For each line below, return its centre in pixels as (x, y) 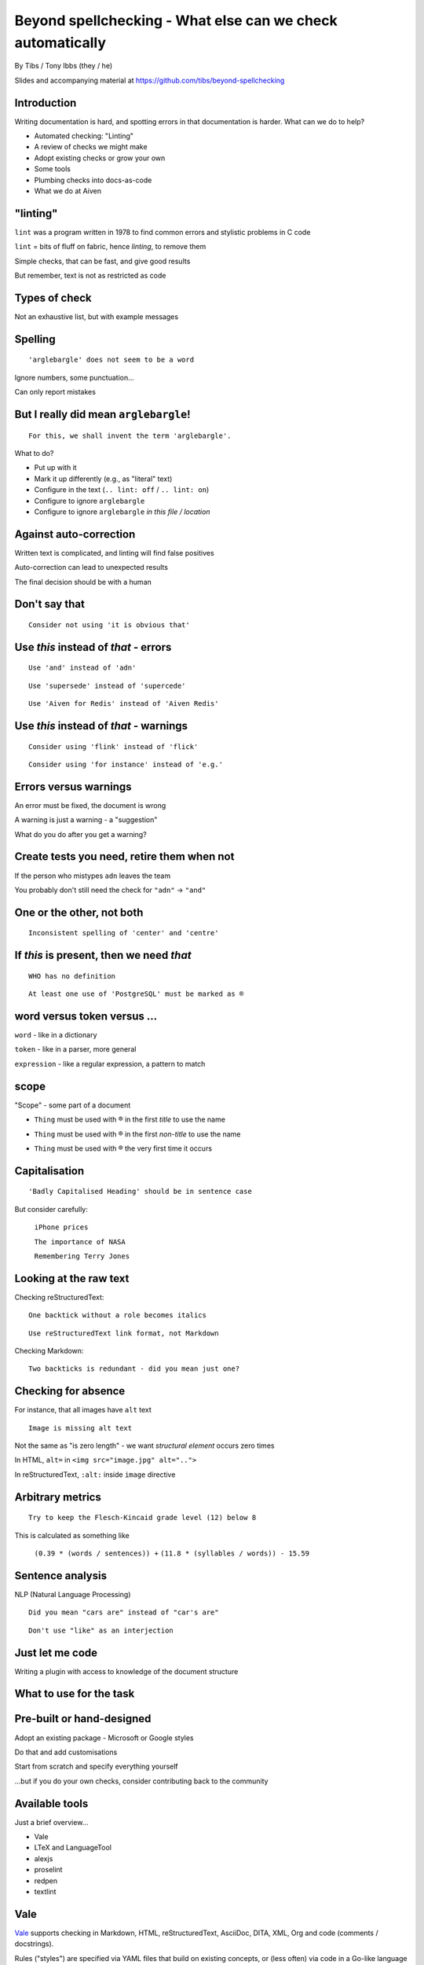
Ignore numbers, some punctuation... (75, 377)
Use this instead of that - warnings (101, 726)
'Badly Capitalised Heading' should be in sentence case (141, 1192)
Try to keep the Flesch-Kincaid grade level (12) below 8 (143, 1518)
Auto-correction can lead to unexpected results (91, 567)
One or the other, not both (79, 912)
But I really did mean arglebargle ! (103, 414)
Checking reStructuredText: (59, 1297)
